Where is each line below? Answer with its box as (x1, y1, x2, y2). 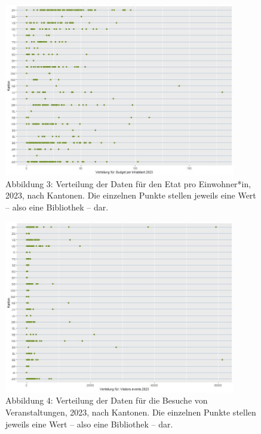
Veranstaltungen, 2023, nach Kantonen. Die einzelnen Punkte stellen (5, 405, 256, 418)
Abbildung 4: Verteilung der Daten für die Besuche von (5, 394, 208, 407)
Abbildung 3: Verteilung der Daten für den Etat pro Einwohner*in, (5, 177, 251, 190)
